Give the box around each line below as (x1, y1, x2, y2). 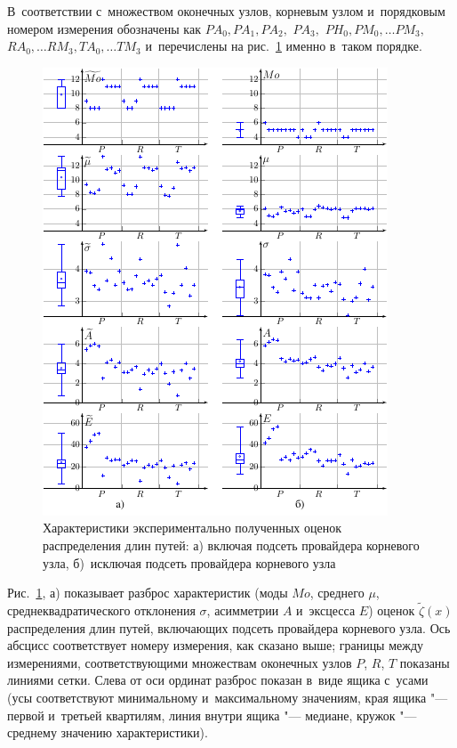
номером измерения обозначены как (7, 19, 201, 37)
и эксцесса (296, 600, 356, 619)
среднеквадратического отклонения (7, 600, 196, 619)
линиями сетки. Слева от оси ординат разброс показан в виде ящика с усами (7, 671, 429, 689)
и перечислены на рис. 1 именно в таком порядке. (145, 37, 422, 55)
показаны (399, 653, 450, 671)
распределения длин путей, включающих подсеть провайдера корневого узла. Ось (7, 618, 451, 637)
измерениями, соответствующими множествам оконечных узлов (7, 653, 352, 671)
